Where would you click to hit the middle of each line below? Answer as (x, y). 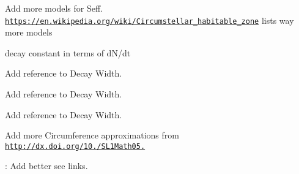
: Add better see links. (46, 166)
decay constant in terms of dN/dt (68, 52)
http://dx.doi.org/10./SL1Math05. (75, 146)
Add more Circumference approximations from (92, 135)
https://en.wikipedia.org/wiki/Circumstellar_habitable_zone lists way (149, 20)
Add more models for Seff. (54, 8)
